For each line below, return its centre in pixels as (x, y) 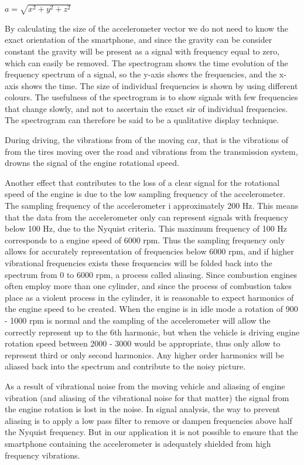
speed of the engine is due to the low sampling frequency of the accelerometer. (145, 194)
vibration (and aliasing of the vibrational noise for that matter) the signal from (147, 397)
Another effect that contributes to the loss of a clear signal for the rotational (142, 182)
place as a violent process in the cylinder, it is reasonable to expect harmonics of (149, 297)
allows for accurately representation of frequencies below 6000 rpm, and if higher (149, 251)
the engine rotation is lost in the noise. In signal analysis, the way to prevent (143, 409)
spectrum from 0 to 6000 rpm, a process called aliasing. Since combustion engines (151, 274)
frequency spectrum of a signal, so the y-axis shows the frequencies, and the (141, 74)
